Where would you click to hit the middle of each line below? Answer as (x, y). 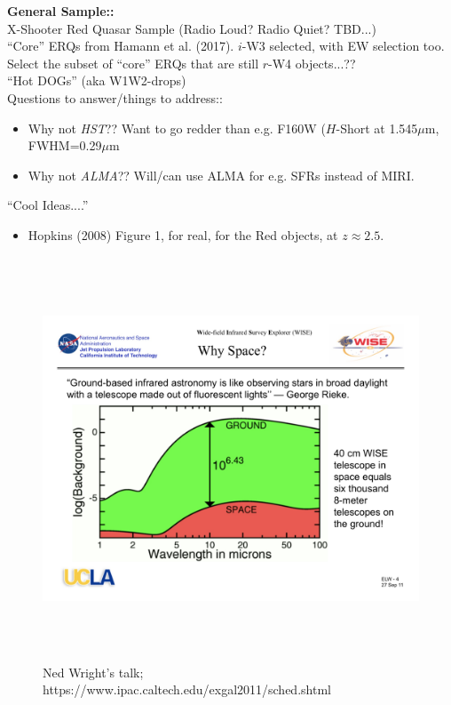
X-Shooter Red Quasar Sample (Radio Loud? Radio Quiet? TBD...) (192, 28)
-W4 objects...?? (312, 63)
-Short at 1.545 (377, 128)
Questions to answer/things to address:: (115, 97)
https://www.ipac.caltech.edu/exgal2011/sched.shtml (187, 689)
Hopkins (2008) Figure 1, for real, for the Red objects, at (183, 234)
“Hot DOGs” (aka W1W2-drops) (97, 80)
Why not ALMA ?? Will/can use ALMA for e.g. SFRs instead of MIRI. (221, 175)
